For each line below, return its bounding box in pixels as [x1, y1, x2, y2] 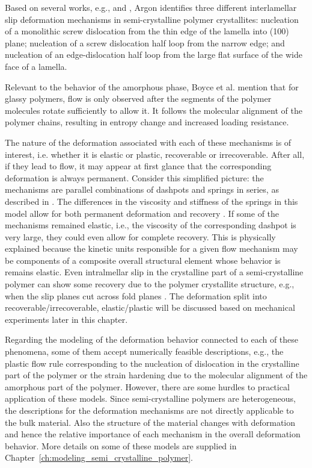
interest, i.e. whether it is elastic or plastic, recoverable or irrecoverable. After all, [5, 148, 305, 160]
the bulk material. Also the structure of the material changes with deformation [5, 416, 296, 428]
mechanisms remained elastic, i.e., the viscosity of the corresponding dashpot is [5, 219, 296, 231]
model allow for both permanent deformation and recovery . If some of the [5, 207, 280, 219]
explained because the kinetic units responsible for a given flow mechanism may [5, 242, 298, 255]
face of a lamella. [5, 60, 67, 72]
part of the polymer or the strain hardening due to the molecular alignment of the [5, 369, 308, 381]
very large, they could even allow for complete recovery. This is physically [5, 230, 276, 243]
